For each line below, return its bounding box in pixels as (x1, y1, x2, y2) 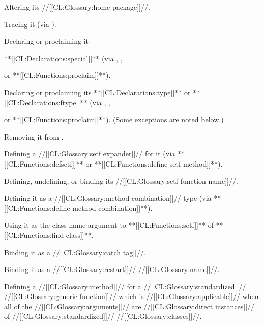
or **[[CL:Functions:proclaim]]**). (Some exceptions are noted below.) (4, 114, 224, 125)
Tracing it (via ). (4, 18, 56, 29)
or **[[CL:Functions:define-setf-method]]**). (85, 158, 223, 169)
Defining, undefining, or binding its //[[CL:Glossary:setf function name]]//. (4, 175, 238, 186)
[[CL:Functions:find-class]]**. (4, 229, 94, 240)
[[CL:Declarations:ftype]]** (4, 97, 87, 107)
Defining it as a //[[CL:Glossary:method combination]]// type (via (4, 193, 212, 203)
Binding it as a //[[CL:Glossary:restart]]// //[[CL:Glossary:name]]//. (4, 264, 220, 275)
